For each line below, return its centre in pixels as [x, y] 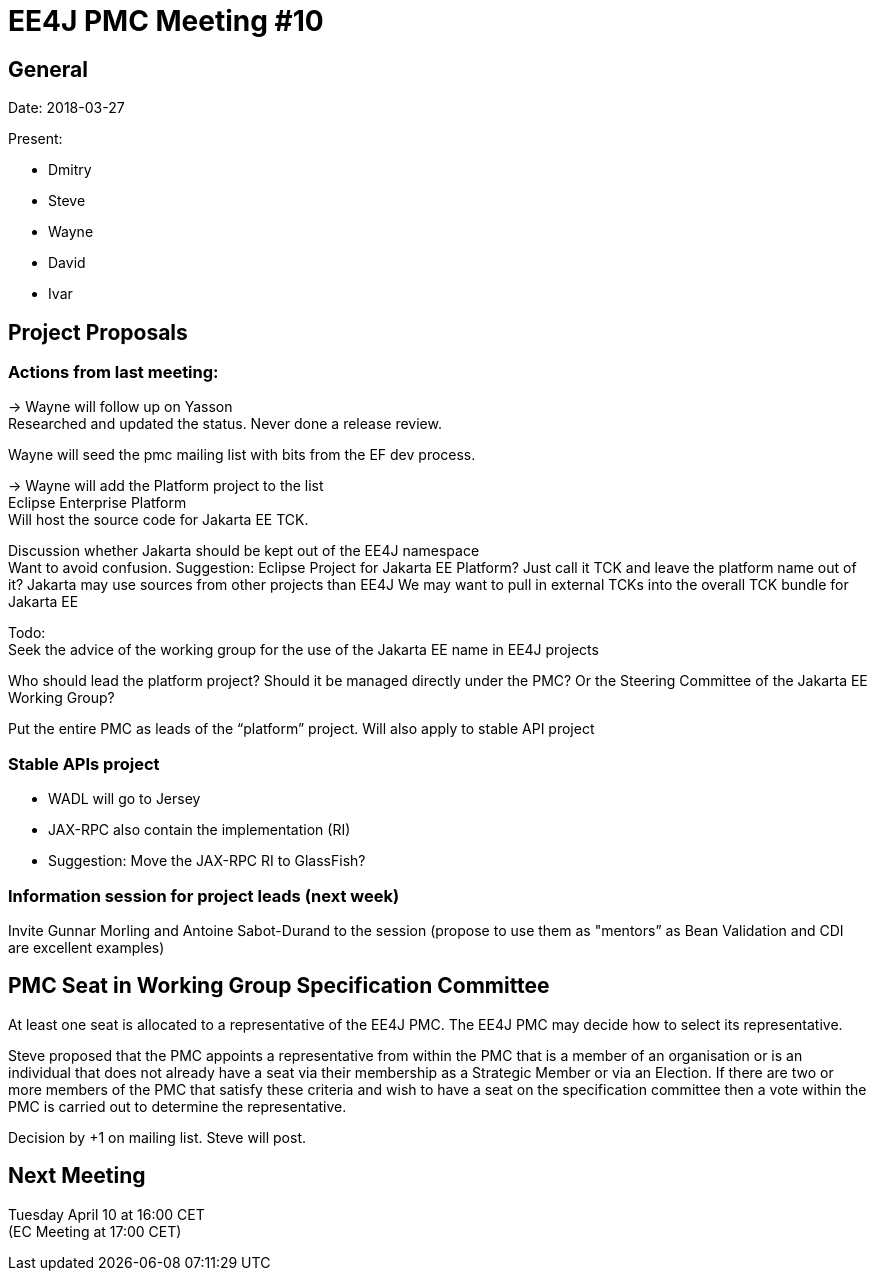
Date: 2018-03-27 [66, 108]
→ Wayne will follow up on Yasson [120, 407]
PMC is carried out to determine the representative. [177, 1106]
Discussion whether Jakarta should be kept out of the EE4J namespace [244, 551]
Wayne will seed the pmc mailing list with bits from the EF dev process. [242, 455]
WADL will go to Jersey [124, 799]
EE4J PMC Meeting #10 [166, 21]
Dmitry [70, 170]
